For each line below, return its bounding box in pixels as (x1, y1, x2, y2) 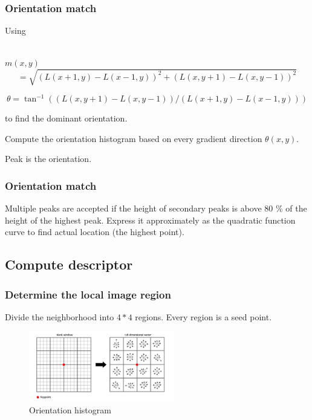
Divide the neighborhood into (5, 310, 114, 323)
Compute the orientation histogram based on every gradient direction (5, 132, 262, 144)
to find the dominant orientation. (5, 112, 128, 124)
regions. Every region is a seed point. (135, 310, 272, 323)
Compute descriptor (5, 255, 133, 274)
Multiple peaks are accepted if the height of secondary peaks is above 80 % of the (5, 202, 307, 215)
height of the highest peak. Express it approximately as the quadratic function (5, 213, 296, 226)
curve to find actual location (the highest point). (5, 225, 184, 238)
